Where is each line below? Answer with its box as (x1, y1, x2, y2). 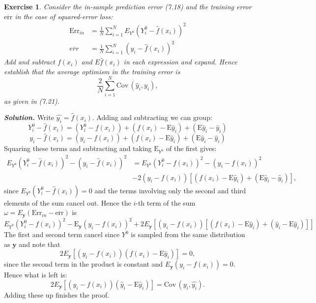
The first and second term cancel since (4, 229, 120, 240)
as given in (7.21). (4, 95, 60, 106)
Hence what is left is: (4, 270, 67, 280)
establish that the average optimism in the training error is (4, 66, 180, 76)
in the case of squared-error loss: (15, 11, 113, 21)
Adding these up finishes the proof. (4, 290, 110, 300)
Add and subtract (4, 57, 55, 67)
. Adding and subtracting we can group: (92, 112, 212, 122)
